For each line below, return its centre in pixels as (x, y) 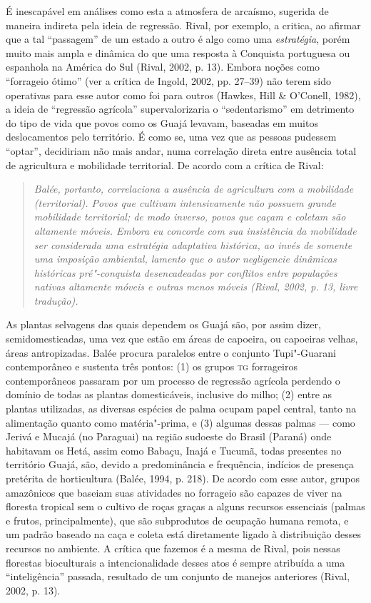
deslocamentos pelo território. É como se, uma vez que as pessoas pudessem (171, 137)
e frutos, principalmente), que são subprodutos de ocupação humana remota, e (177, 520)
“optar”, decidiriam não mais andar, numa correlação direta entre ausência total (181, 150)
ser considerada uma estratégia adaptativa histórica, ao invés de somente (193, 244)
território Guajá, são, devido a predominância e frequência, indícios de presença (180, 464)
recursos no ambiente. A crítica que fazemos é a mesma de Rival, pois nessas (173, 548)
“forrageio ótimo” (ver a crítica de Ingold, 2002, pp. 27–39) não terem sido (169, 80)
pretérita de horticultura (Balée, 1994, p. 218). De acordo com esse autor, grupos (183, 478)
